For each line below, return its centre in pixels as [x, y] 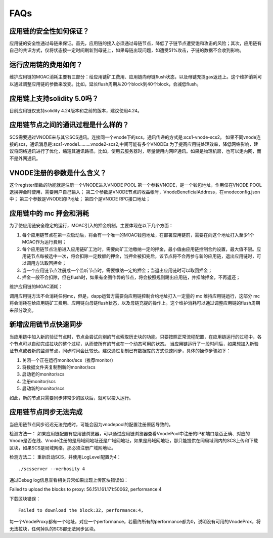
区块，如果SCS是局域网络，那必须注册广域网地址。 [63, 447]
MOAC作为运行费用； [44, 242]
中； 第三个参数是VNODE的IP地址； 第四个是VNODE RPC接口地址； [80, 199]
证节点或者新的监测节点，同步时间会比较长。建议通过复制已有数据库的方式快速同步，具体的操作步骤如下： [120, 351]
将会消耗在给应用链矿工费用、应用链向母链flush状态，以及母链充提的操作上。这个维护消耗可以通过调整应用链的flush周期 [135, 303]
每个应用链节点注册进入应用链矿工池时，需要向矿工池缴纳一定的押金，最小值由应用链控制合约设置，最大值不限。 [139, 249]
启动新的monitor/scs [43, 388]
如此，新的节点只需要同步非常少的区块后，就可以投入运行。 [71, 398]
